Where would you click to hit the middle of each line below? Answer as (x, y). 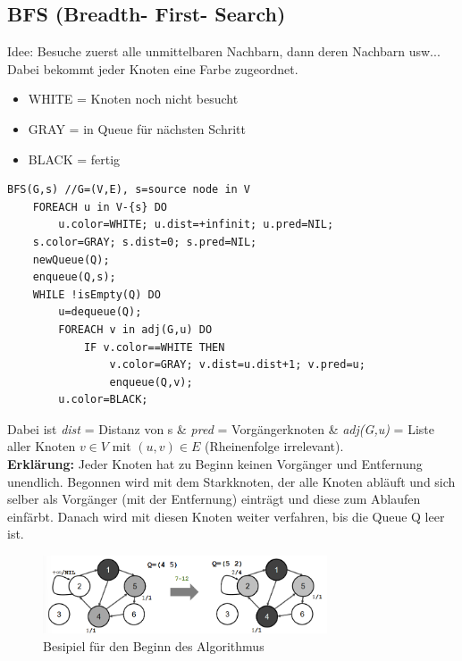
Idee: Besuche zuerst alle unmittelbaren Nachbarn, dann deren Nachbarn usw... (224, 51)
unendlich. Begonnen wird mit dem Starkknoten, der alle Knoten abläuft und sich (231, 481)
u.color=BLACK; (103, 400)
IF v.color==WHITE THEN (154, 347)
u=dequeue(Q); (100, 312)
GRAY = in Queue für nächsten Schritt (137, 128)
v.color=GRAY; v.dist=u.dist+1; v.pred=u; (237, 365)
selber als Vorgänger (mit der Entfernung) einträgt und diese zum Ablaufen (214, 499)
